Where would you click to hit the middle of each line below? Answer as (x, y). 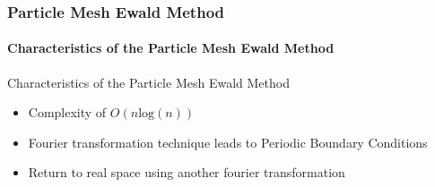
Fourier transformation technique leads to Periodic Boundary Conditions (228, 142)
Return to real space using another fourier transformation (187, 172)
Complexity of (67, 112)
